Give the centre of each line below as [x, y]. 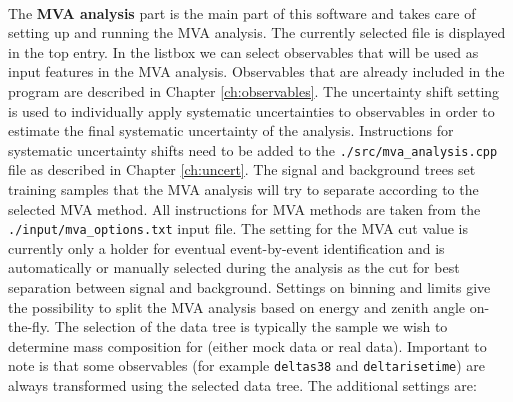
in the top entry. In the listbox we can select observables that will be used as [243, 51]
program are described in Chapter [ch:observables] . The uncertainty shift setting [254, 90]
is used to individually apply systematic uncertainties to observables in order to [251, 110]
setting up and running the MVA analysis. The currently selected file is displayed [257, 32]
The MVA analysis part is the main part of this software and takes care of [242, 12]
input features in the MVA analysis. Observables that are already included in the [256, 71]
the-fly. [29, 326]
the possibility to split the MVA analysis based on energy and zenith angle [237, 306]
